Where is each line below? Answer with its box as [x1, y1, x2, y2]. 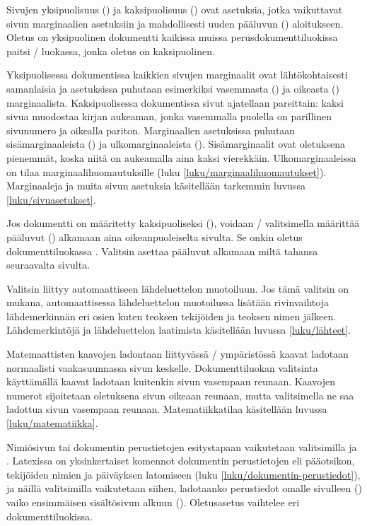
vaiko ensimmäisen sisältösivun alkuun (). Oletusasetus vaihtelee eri [6, 495, 300, 509]
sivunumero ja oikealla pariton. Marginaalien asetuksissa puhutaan [6, 122, 296, 137]
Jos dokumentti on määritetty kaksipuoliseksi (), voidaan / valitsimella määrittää [6, 216, 360, 230]
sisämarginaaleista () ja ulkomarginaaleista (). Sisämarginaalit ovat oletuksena [6, 136, 345, 151]
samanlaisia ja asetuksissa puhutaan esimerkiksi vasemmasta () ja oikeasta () [6, 81, 340, 95]
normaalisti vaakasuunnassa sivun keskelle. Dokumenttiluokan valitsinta [6, 360, 318, 375]
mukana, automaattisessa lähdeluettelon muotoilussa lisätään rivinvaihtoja [6, 295, 329, 310]
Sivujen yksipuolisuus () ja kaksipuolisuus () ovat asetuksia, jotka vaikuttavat [6, 2, 343, 16]
